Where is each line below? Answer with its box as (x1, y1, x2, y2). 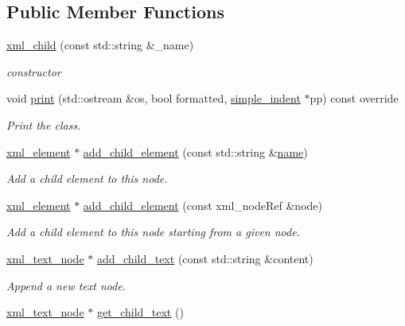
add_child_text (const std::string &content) (96, 250, 313, 266)
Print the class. (6, 116, 81, 133)
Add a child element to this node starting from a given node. (6, 223, 300, 240)
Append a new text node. (6, 277, 127, 293)
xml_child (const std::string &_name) (6, 37, 194, 53)
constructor (6, 63, 61, 80)
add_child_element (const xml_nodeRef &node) (83, 196, 322, 213)
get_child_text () (96, 304, 184, 320)
